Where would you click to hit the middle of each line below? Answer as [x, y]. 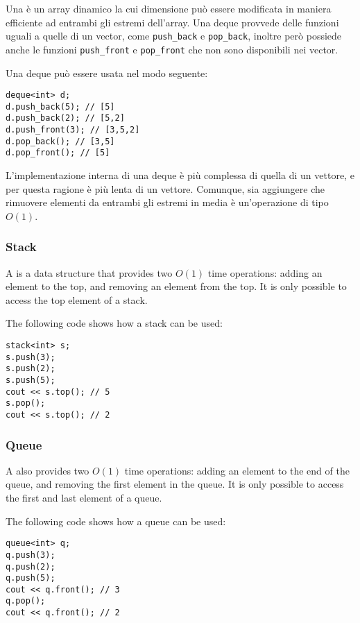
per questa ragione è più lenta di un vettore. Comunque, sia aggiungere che [165, 188]
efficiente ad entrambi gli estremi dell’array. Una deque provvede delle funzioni [172, 22]
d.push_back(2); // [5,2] [65, 118]
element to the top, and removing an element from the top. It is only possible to [176, 286]
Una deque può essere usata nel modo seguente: [107, 72]
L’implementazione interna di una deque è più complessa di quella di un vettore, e [180, 175]
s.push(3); [31, 357]
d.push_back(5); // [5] [60, 106]
